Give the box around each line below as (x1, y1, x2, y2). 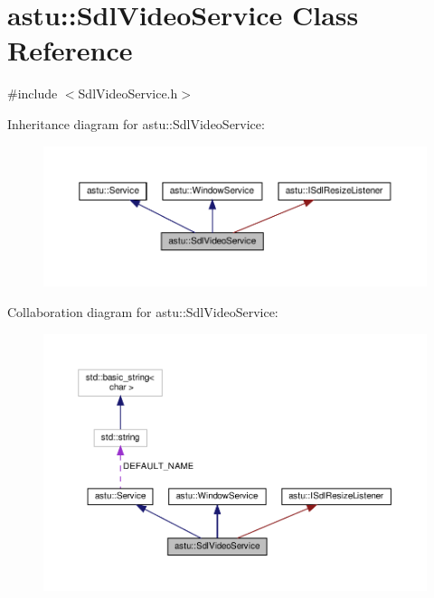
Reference (7, 32, 133, 69)
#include (7, 84, 58, 103)
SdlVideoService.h (78, 84, 178, 103)
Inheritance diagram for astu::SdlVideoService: (7, 114, 265, 133)
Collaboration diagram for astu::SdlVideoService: (7, 302, 278, 321)
